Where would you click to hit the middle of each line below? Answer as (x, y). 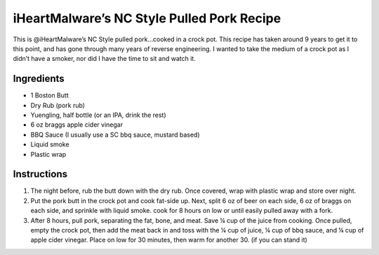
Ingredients (39, 79)
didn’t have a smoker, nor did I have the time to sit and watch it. (104, 59)
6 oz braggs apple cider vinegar (77, 125)
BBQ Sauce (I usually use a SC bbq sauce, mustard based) (115, 135)
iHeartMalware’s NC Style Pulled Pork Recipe (147, 18)
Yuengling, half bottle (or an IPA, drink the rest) (98, 115)
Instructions (40, 174)
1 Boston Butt (50, 95)
